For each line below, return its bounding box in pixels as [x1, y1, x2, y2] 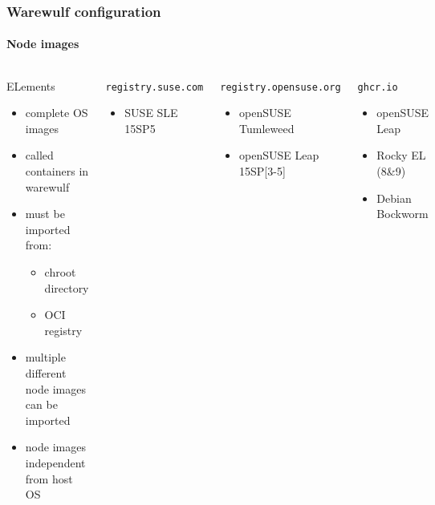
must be [25, 205, 65, 222]
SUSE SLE [124, 104, 178, 121]
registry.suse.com [105, 81, 204, 93]
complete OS [25, 104, 88, 121]
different [25, 364, 67, 381]
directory [44, 279, 89, 296]
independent [25, 454, 86, 471]
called [25, 147, 54, 164]
